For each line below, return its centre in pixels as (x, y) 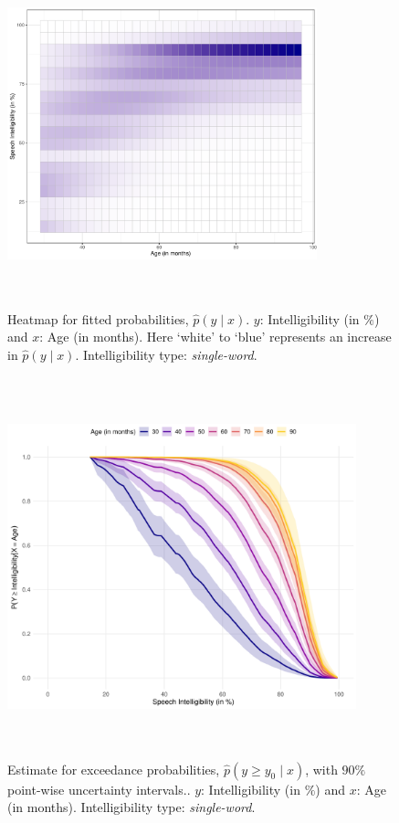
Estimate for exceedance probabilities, (114, 769)
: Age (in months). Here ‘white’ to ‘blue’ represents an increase (215, 337)
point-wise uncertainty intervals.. (99, 789)
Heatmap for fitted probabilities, (98, 318)
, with (321, 769)
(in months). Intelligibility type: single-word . (131, 807)
